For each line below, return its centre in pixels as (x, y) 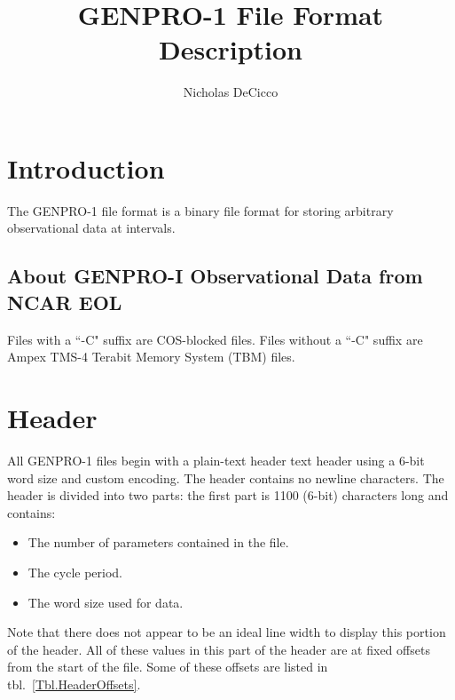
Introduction (86, 167)
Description (230, 49)
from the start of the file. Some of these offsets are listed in (168, 667)
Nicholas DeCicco (231, 92)
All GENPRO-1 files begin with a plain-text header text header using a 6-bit (216, 460)
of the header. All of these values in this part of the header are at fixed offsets (219, 649)
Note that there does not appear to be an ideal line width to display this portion (227, 632)
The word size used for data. (106, 602)
